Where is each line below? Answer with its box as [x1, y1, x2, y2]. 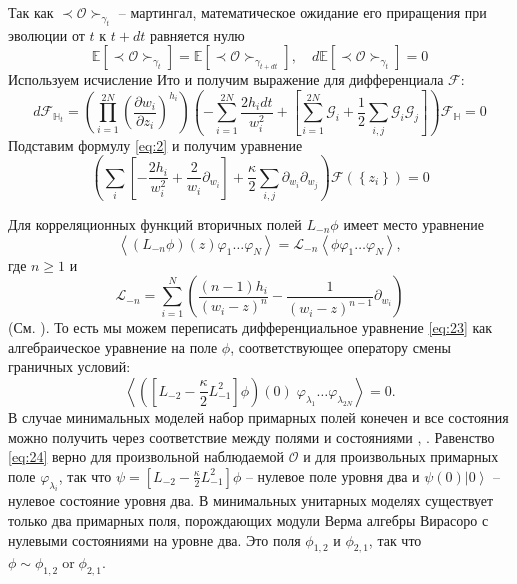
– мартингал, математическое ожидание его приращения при [118, 2, 487, 22]
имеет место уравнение [343, 213, 484, 234]
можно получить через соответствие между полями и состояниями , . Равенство [8, 426, 495, 447]
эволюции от [8, 24, 85, 45]
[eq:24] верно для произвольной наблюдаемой [8, 446, 285, 467]
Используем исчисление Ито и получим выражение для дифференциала [8, 69, 444, 90]
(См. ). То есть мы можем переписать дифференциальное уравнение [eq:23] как [8, 317, 493, 338]
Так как [8, 2, 54, 22]
